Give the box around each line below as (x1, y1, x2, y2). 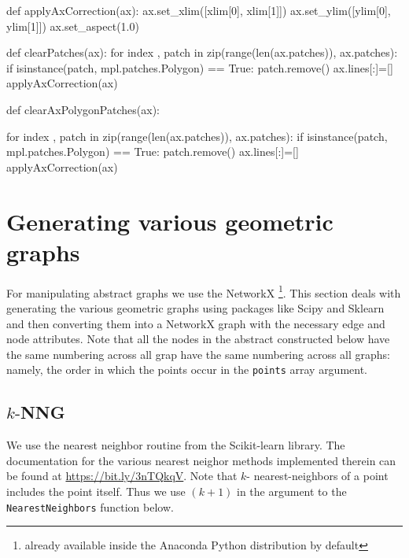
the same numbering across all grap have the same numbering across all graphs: (6, 346, 391, 362)
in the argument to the (237, 482, 347, 499)
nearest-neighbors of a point (253, 467, 389, 484)
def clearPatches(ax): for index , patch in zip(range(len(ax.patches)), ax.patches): (6, 44, 398, 61)
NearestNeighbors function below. (6, 498, 174, 515)
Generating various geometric (6, 205, 333, 237)
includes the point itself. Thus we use (6, 482, 186, 499)
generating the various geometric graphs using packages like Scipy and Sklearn (6, 299, 385, 316)
